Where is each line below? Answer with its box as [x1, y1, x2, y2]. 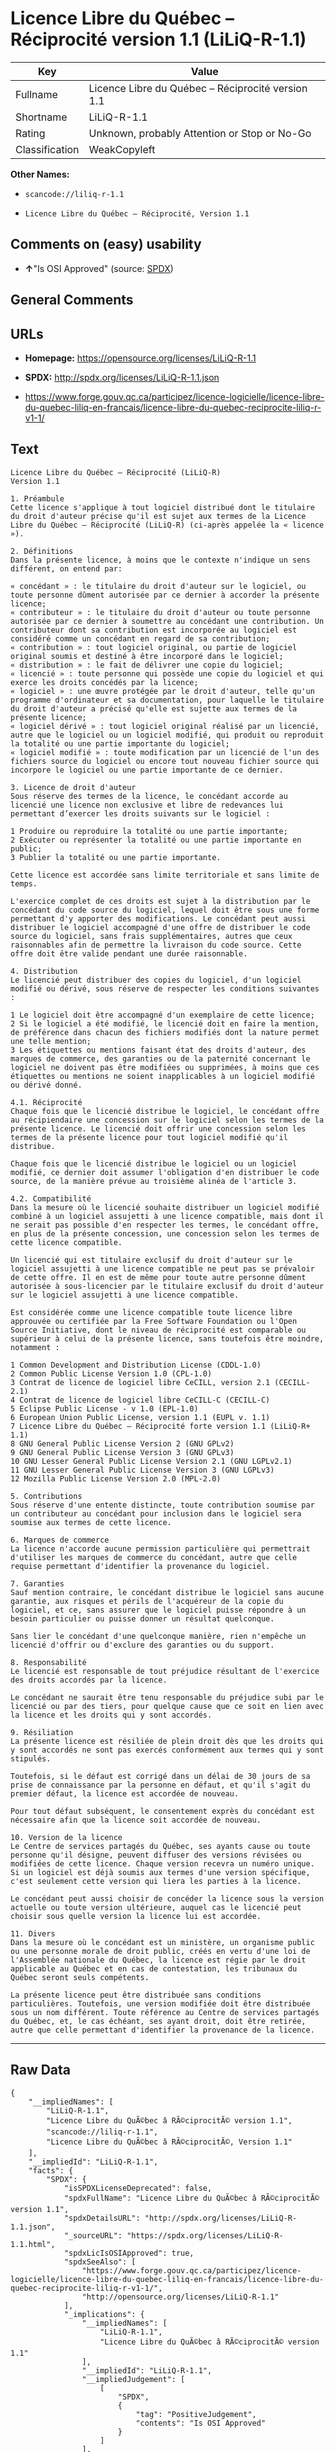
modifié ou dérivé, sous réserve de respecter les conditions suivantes [10, 983, 320, 994]
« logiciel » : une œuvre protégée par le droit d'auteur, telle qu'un [10, 686, 315, 696]
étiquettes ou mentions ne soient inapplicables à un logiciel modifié [10, 1071, 315, 1081]
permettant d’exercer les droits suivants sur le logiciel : [10, 808, 271, 819]
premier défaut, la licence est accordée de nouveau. [10, 1788, 240, 1799]
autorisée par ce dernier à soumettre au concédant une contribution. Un [10, 616, 325, 626]
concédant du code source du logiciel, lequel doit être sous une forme [10, 905, 320, 915]
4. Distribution [10, 966, 78, 976]
